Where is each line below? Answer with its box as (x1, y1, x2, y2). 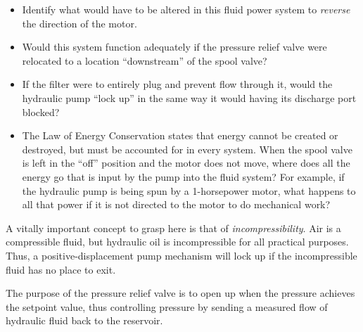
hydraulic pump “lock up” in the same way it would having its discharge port (22, 90, 357, 105)
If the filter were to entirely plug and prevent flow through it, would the (22, 77, 333, 91)
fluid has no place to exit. (6, 262, 116, 276)
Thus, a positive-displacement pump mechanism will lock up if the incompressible (6, 248, 357, 262)
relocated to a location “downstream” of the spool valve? (22, 53, 267, 68)
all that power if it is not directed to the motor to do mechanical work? (22, 197, 331, 212)
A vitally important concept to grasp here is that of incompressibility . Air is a (6, 220, 341, 235)
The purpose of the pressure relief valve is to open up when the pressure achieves (6, 286, 355, 300)
